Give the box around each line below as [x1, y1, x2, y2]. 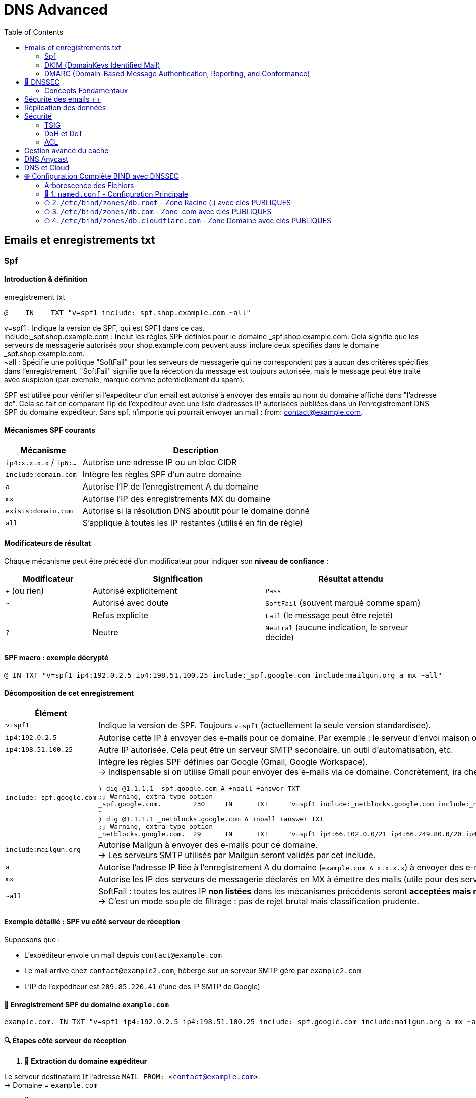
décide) [265, 632, 294, 643]
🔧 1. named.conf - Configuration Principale [44, 189, 188, 198]
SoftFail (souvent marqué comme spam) [265, 598, 421, 608]
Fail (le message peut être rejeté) [265, 610, 393, 621]
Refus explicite [92, 610, 148, 621]
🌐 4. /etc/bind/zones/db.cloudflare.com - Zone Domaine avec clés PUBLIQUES [44, 216, 332, 225]
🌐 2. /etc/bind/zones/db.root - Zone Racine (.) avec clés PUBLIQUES [44, 198, 291, 207]
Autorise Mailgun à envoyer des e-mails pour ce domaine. [98, 839, 318, 850]
